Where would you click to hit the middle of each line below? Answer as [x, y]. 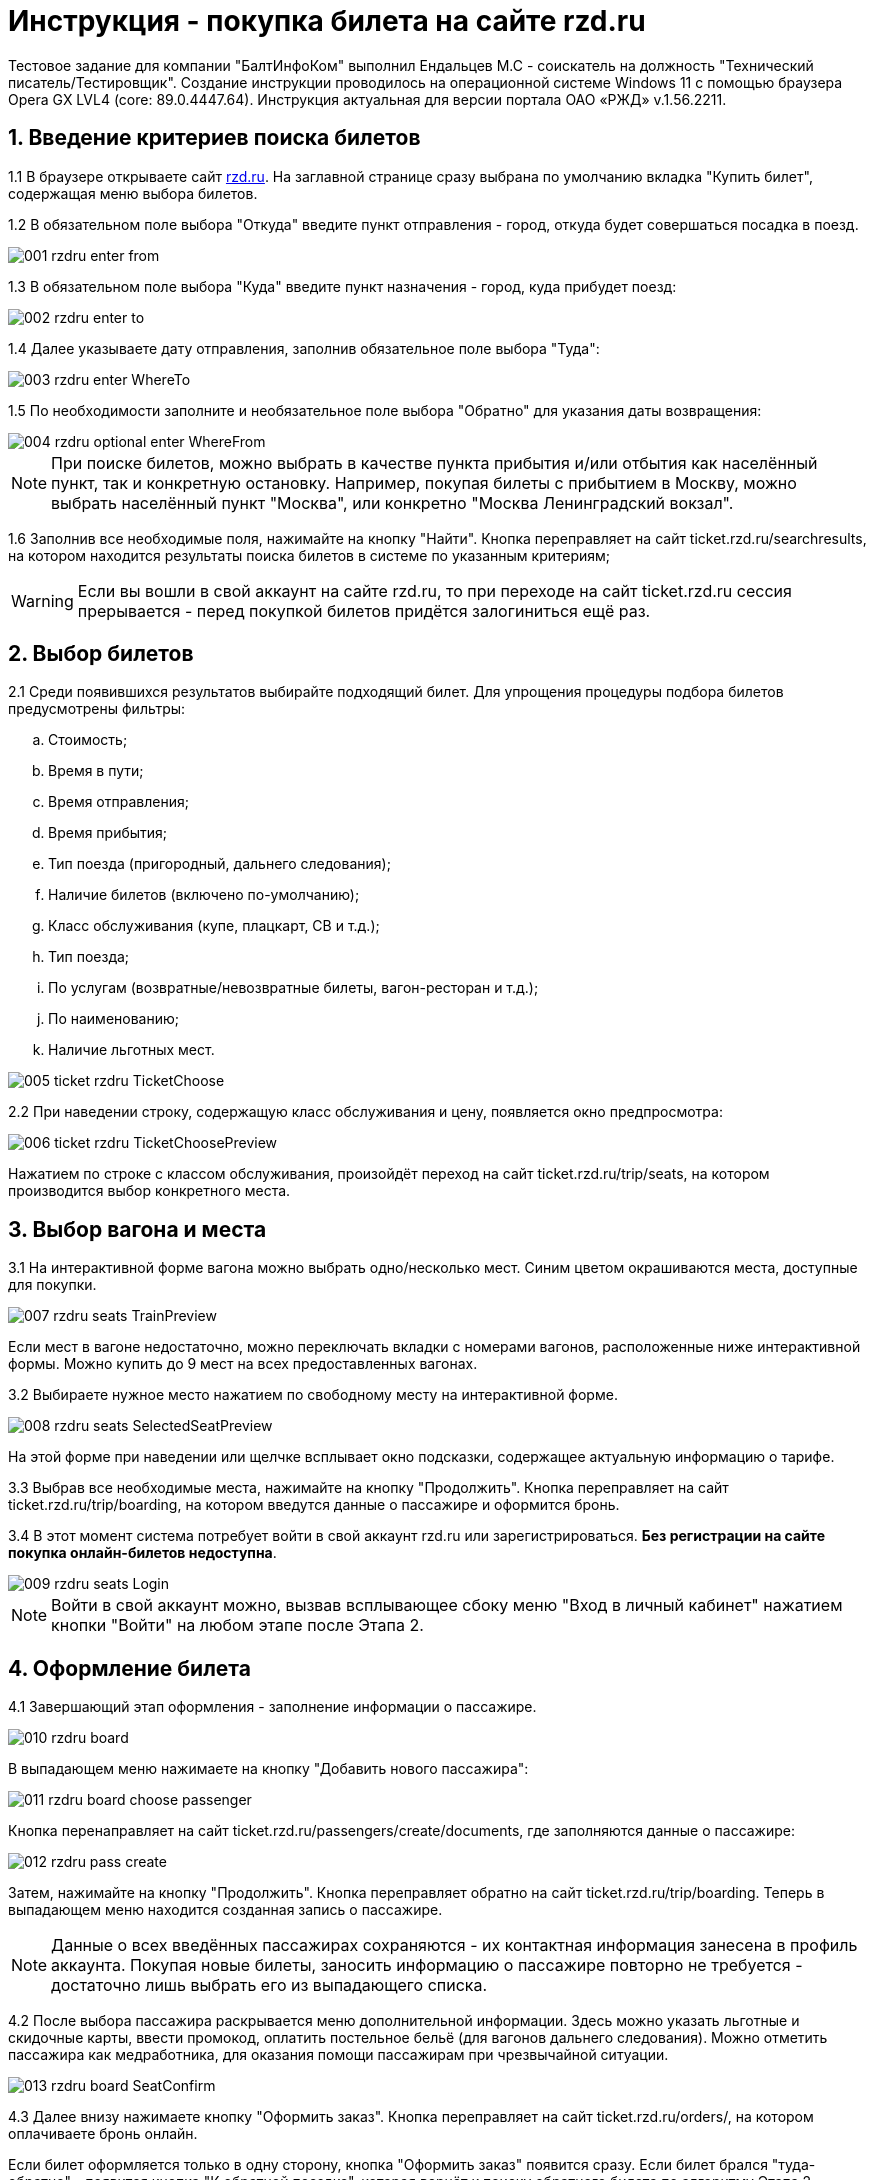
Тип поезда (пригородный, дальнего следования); [219, 864]
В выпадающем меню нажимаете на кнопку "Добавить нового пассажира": [268, 1769]
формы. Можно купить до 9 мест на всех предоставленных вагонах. [243, 1364]
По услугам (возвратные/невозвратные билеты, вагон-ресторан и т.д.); [293, 988]
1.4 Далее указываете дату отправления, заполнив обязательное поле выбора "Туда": [304, 348]
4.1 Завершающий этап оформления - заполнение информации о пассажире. [272, 1707]
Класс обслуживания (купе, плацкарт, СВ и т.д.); [214, 926]
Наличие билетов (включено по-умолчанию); [204, 895]
